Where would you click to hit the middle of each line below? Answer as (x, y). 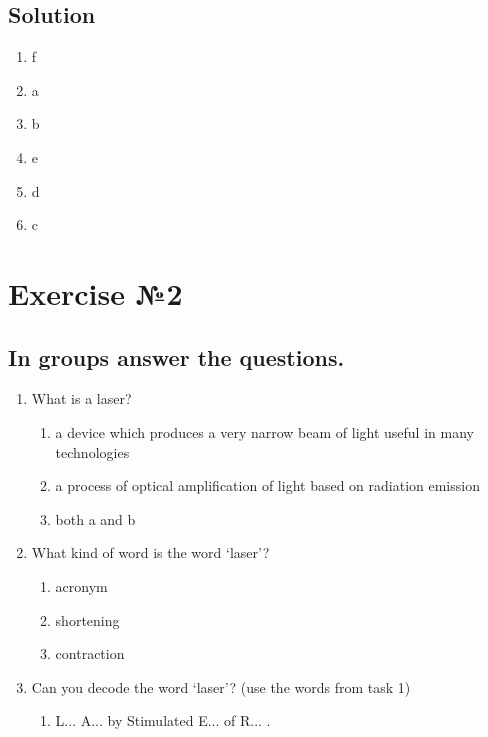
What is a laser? (81, 398)
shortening (87, 619)
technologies (92, 451)
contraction (90, 653)
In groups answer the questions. (176, 356)
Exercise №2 (95, 292)
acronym (81, 585)
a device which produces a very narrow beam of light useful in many (264, 431)
